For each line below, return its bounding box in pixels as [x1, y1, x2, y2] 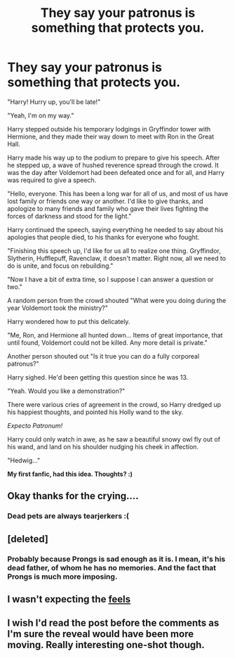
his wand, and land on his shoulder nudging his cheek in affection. [7, 442, 199, 451]
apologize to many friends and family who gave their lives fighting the [7, 204, 209, 212]
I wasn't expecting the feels [7, 593, 131, 605]
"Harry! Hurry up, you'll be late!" [7, 97, 101, 106]
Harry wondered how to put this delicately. [7, 317, 130, 325]
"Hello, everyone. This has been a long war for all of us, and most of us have [7, 189, 229, 198]
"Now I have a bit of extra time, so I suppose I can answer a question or [7, 275, 214, 283]
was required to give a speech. [7, 176, 97, 184]
